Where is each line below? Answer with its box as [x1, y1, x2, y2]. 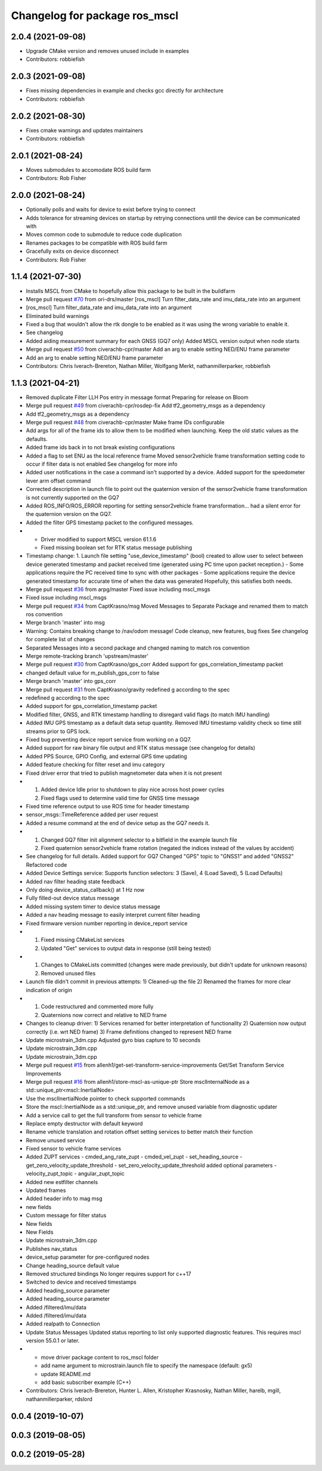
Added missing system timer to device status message [26, 903, 160, 910]
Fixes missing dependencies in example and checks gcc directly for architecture [26, 87, 224, 94]
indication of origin [26, 986, 73, 993]
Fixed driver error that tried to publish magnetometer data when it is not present [26, 770, 222, 777]
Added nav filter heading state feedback [26, 877, 125, 885]
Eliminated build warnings [26, 312, 89, 319]
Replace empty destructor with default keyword [26, 1120, 143, 1127]
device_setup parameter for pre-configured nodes [26, 1253, 150, 1261]
